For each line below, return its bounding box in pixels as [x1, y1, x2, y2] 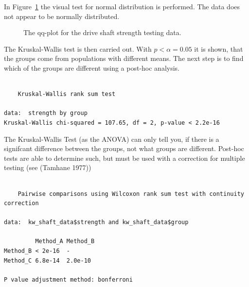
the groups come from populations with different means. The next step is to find [4, 53, 244, 63]
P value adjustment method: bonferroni [4, 276, 133, 283]
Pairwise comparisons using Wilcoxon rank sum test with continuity [18, 190, 244, 197]
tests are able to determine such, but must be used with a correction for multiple [4, 153, 245, 163]
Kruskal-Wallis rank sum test [18, 91, 116, 98]
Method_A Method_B [35, 238, 95, 245]
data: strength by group [4, 110, 88, 117]
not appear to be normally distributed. [4, 11, 120, 21]
